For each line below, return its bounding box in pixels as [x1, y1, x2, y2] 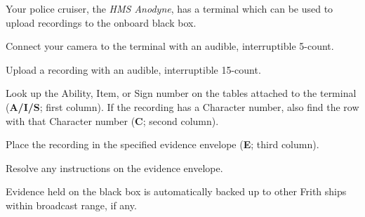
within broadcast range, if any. [6, 197, 137, 212]
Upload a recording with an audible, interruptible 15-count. [6, 62, 261, 77]
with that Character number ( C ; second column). [6, 113, 219, 128]
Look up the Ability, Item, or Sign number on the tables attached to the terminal [6, 86, 357, 100]
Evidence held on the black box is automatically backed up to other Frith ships [6, 184, 347, 199]
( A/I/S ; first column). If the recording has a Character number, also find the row [6, 99, 359, 114]
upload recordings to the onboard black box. [6, 15, 197, 29]
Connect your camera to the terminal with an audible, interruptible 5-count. [6, 39, 334, 53]
